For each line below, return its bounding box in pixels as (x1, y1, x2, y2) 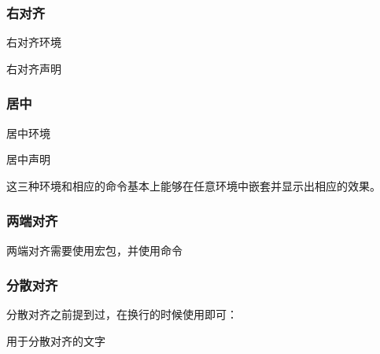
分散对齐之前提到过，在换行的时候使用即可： (6, 306, 238, 323)
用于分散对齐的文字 (6, 333, 105, 349)
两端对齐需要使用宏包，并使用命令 (6, 242, 183, 258)
